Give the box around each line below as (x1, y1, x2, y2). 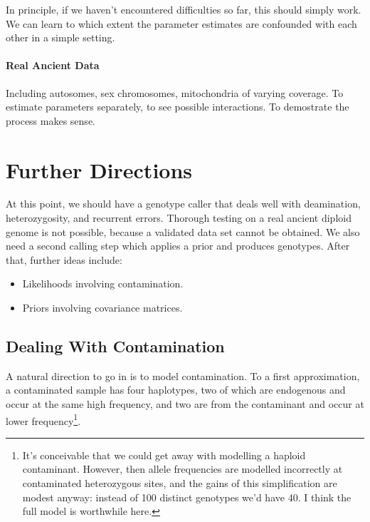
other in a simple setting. (6, 30, 115, 45)
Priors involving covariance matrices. (22, 300, 183, 315)
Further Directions (6, 155, 193, 184)
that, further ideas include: (6, 252, 122, 267)
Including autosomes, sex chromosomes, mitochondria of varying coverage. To (6, 85, 344, 100)
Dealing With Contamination (6, 335, 225, 357)
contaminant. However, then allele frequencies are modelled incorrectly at (22, 461, 343, 476)
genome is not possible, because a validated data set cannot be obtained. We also (6, 224, 360, 239)
